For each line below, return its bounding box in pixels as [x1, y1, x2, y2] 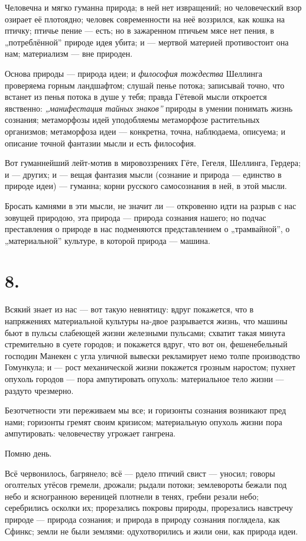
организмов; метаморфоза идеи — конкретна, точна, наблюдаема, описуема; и [5, 125, 286, 137]
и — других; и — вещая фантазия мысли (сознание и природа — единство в [5, 168, 282, 180]
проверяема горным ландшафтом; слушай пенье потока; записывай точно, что [5, 79, 285, 91]
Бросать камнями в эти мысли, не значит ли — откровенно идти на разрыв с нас [5, 199, 297, 211]
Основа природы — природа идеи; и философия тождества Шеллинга [5, 67, 263, 79]
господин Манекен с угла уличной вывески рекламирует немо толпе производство [5, 349, 300, 361]
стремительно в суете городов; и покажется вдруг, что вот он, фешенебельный [5, 338, 288, 350]
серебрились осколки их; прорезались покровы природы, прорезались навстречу [5, 501, 293, 514]
